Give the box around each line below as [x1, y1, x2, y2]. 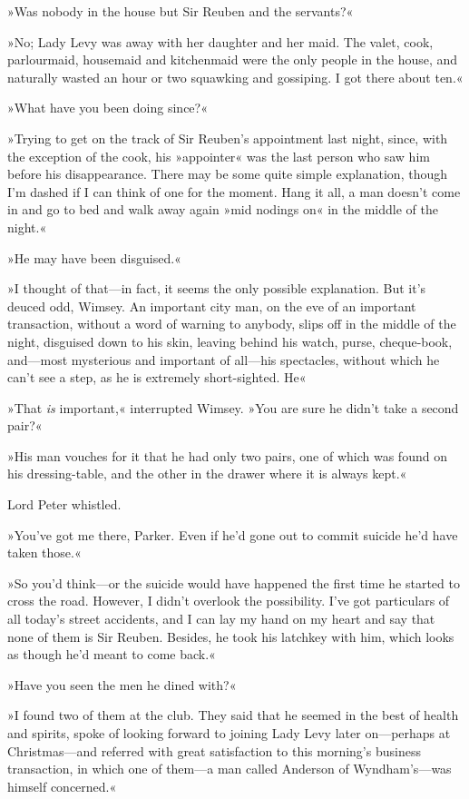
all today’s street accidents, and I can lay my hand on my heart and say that [7, 609, 435, 628]
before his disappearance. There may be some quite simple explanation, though [7, 164, 447, 183]
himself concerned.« [7, 776, 117, 795]
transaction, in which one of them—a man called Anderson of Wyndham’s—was [7, 759, 452, 778]
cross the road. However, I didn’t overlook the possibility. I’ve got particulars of [7, 591, 450, 610]
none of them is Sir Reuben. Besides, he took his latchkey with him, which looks [7, 626, 454, 646]
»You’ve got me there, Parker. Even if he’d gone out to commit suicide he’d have [7, 525, 458, 544]
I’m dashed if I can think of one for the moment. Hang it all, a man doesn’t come [7, 182, 461, 201]
